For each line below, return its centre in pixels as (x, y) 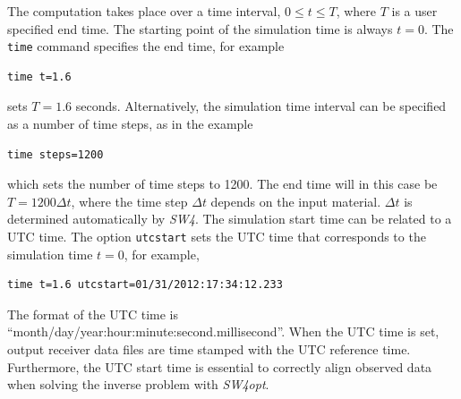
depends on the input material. (296, 201)
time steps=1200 (55, 154)
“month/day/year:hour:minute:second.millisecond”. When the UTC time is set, (223, 331)
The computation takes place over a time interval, (144, 11)
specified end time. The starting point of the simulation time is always (200, 28)
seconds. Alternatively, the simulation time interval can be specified (261, 106)
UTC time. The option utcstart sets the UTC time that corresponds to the (217, 236)
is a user (414, 11)
